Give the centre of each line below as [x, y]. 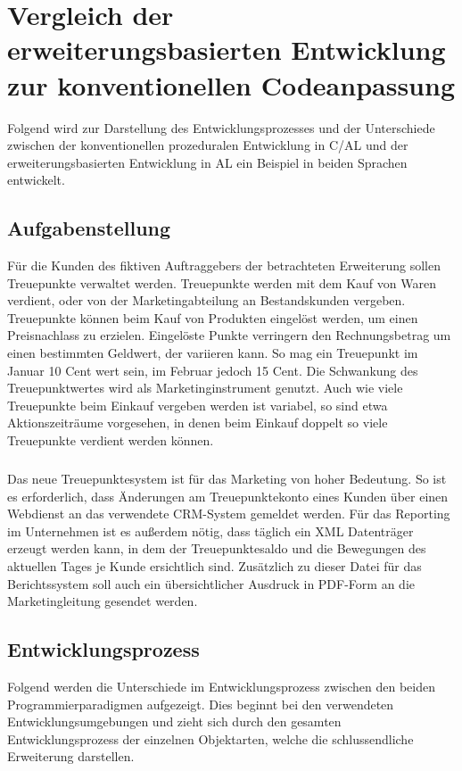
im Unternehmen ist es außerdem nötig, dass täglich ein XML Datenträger [210, 531]
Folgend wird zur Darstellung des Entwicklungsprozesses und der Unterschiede [221, 127]
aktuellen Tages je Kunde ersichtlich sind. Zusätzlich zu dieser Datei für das [214, 565]
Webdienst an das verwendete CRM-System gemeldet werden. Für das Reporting [229, 514]
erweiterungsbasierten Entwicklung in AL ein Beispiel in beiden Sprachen [207, 162]
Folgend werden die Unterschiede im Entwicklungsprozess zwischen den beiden [221, 686]
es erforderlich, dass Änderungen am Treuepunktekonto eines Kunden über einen [228, 496]
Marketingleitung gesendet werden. [103, 601]
